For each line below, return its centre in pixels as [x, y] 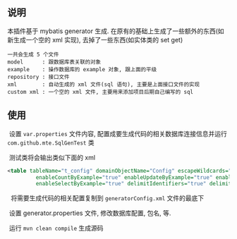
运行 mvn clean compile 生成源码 [56, 228]
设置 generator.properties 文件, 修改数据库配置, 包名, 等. [90, 213]
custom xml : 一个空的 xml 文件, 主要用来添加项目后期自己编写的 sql [101, 92]
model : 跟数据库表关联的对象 [54, 62]
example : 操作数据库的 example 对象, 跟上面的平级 [82, 69]
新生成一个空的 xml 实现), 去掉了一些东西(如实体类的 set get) [95, 39]
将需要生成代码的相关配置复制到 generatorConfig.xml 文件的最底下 [107, 198]
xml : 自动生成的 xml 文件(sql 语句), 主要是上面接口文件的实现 [103, 84]
